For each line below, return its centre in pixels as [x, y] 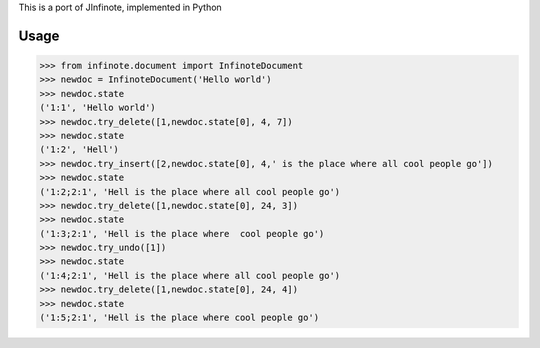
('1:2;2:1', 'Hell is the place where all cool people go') [190, 191]
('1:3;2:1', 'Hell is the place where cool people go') [182, 233]
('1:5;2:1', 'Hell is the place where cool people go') [179, 318]
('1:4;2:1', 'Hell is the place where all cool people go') [190, 275]
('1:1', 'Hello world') [98, 108]
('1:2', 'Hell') [79, 149]
